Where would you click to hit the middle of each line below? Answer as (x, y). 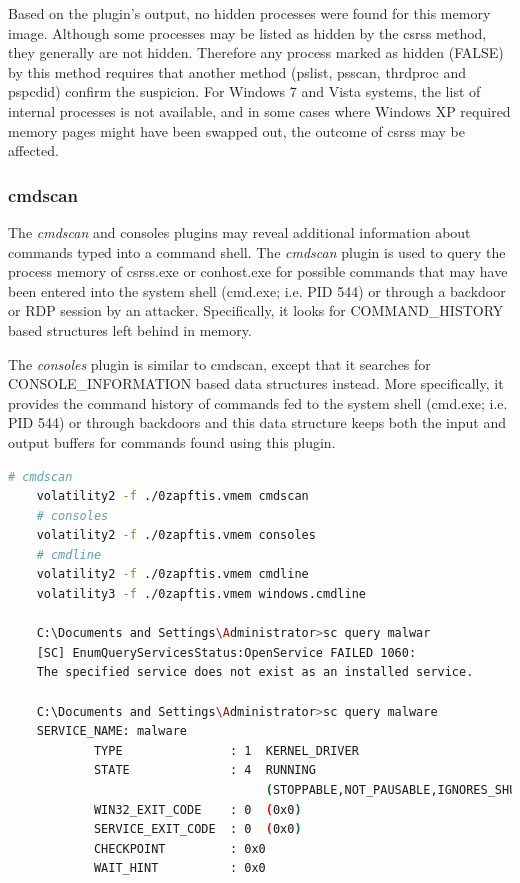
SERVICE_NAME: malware (111, 731)
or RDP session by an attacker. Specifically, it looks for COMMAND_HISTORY (256, 310)
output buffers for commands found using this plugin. (172, 441)
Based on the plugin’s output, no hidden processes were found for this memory (249, 13)
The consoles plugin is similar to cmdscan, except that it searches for (219, 363)
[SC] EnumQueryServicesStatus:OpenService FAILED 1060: (226, 652)
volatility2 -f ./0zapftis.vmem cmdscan (172, 496)
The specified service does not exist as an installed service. (255, 672)
